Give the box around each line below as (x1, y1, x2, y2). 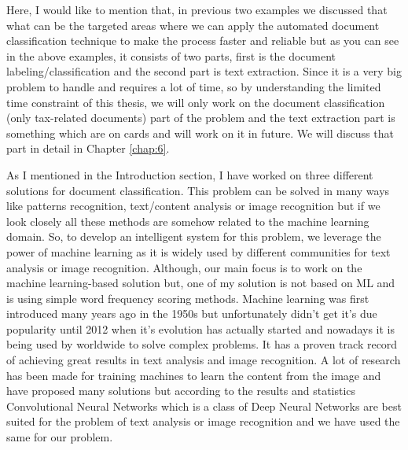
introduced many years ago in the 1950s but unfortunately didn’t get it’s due (6, 305, 377, 322)
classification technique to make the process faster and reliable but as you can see (6, 32, 399, 49)
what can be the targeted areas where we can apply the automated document (6, 17, 380, 33)
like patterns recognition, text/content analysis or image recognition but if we (6, 197, 380, 214)
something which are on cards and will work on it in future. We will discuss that (6, 124, 394, 141)
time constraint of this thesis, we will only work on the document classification (6, 94, 385, 110)
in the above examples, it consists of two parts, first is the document (6, 47, 336, 64)
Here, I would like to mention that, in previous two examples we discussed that (6, 2, 388, 17)
